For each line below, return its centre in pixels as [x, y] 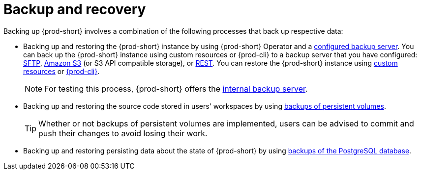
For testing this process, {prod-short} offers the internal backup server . [176, 88]
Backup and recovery [75, 9]
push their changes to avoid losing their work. [123, 133]
